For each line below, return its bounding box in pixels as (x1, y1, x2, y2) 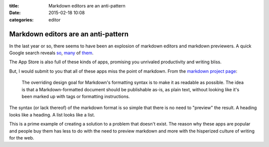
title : (9, 3, 19, 8)
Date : (9, 10, 21, 16)
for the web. (9, 135, 34, 141)
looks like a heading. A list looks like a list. (9, 112, 95, 118)
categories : (9, 16, 34, 22)
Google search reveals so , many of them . (9, 50, 94, 56)
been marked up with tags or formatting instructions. (21, 94, 130, 100)
